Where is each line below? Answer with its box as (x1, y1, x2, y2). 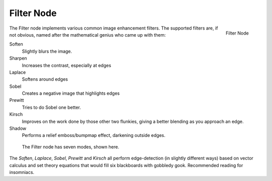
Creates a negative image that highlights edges (22, 90, 120, 96)
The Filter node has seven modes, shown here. (22, 143, 119, 150)
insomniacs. (9, 169, 35, 175)
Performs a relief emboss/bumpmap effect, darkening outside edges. (22, 132, 166, 138)
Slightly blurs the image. (22, 48, 73, 54)
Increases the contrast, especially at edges (22, 62, 111, 68)
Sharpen (9, 55, 27, 61)
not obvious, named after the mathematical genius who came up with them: (9, 32, 166, 38)
